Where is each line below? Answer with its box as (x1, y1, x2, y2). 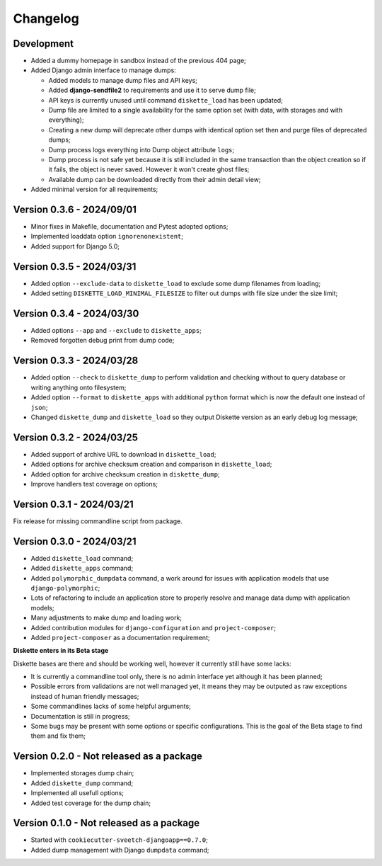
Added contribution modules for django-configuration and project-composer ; (30, 623, 276, 632)
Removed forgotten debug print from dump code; (30, 336, 175, 345)
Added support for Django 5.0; (30, 241, 120, 251)
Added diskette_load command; (30, 554, 134, 562)
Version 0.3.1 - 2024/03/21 (13, 498, 134, 510)
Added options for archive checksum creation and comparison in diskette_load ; (30, 460, 272, 469)
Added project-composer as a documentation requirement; (30, 633, 210, 642)
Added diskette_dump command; (30, 779, 134, 787)
